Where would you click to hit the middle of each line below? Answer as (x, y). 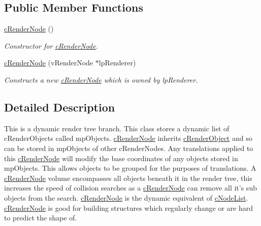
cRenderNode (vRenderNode (49, 63)
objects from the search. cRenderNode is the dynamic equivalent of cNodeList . (126, 197)
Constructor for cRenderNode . (51, 45)
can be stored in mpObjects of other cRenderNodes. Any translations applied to (129, 148)
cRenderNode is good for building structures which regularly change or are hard (129, 208)
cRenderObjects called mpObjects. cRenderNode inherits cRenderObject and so (128, 138)
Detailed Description (60, 107)
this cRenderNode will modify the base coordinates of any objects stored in (121, 158)
